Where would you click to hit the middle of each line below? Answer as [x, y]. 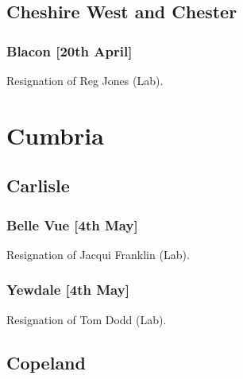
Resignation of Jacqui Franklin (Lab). [98, 254]
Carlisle [38, 186]
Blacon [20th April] [69, 50]
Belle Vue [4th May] [72, 224]
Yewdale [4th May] [68, 290]
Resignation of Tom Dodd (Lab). [87, 319]
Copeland [46, 362]
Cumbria [55, 135]
